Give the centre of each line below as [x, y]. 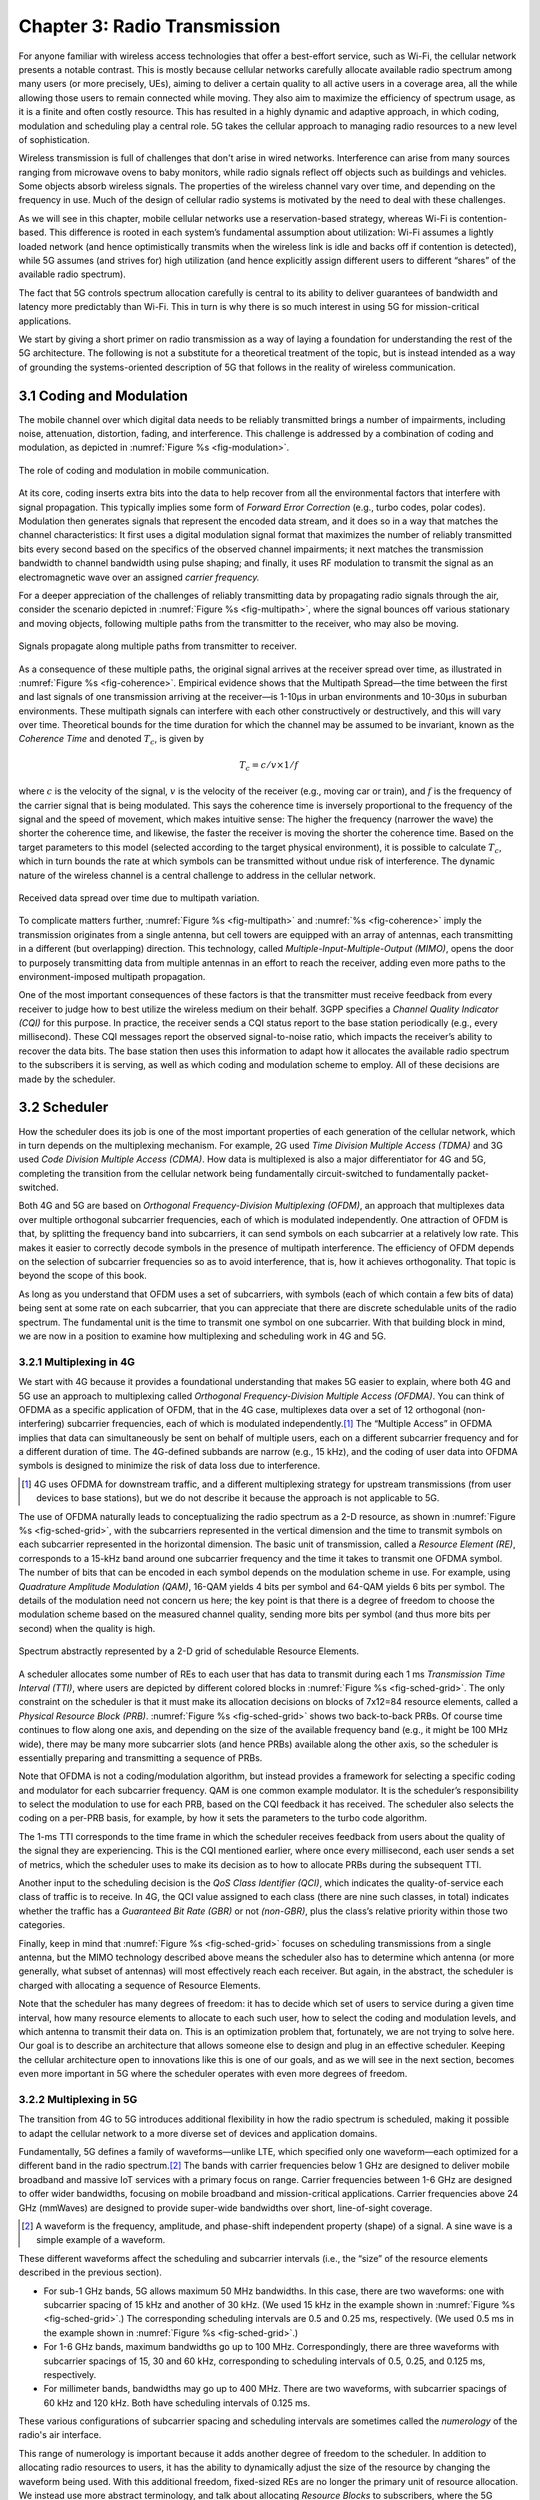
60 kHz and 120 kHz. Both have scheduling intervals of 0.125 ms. [176, 2402]
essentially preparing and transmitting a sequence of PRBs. [140, 1757]
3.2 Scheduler [63, 1107]
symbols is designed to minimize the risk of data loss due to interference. [169, 1466]
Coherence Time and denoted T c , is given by [111, 740]
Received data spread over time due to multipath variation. [139, 897]
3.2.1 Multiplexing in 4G [76, 1362]
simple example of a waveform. [101, 2240]
